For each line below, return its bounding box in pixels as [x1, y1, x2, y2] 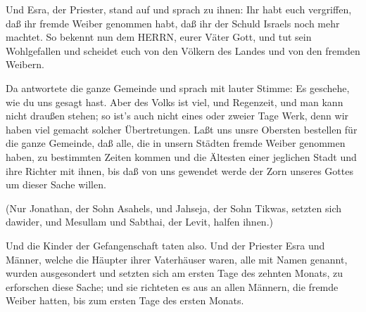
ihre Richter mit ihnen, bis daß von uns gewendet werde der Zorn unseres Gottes [6, 163, 353, 178]
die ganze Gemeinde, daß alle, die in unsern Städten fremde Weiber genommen [6, 136, 346, 150]
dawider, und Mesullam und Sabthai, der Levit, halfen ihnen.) [6, 214, 273, 229]
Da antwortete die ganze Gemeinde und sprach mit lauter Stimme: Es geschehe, [6, 80, 350, 95]
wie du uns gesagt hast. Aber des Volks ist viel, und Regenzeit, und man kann [6, 94, 343, 109]
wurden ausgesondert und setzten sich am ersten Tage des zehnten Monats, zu [6, 266, 343, 280]
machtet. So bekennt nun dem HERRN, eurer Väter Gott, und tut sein [6, 30, 312, 44]
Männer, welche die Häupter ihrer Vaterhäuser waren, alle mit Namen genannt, [6, 252, 348, 266]
